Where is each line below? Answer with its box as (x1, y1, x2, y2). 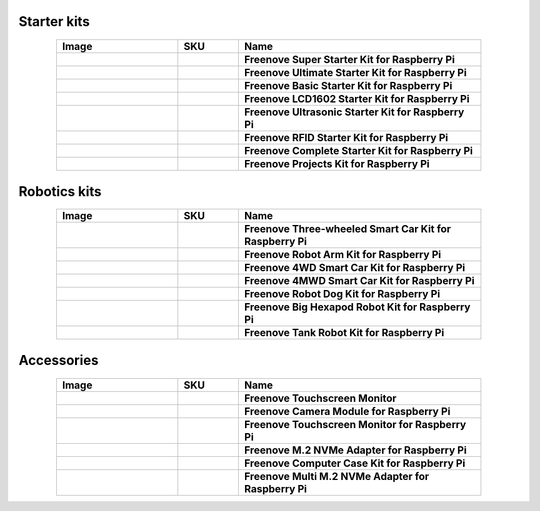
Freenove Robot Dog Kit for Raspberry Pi (244, 287, 440, 301)
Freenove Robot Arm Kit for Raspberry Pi (244, 248, 442, 262)
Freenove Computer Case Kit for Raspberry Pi (244, 456, 466, 470)
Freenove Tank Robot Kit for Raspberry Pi (244, 326, 445, 340)
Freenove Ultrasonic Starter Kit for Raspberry (244, 105, 465, 119)
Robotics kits (18, 183, 102, 200)
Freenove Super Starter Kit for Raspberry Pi (244, 52, 455, 66)
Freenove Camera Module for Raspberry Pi (244, 404, 451, 418)
